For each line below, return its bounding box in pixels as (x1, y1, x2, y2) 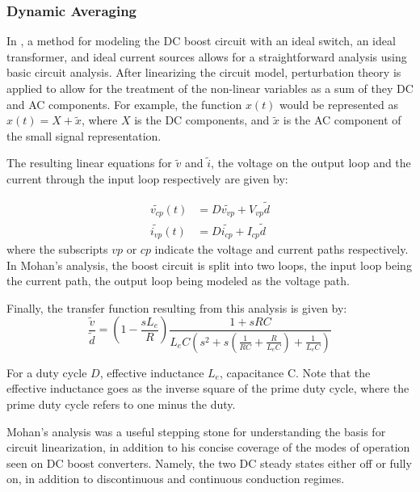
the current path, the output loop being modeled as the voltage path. (6, 272, 350, 289)
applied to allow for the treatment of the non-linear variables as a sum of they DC (6, 80, 414, 96)
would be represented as (279, 95, 398, 112)
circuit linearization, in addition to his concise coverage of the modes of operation (6, 439, 410, 456)
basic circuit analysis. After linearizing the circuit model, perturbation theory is (6, 64, 401, 81)
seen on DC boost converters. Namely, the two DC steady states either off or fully (6, 454, 412, 471)
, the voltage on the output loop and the (211, 154, 411, 171)
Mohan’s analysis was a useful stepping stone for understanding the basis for (6, 423, 386, 439)
